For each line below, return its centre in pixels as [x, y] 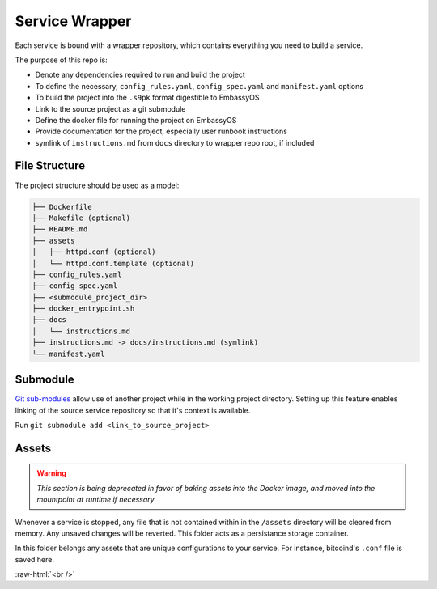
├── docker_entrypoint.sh [83, 309]
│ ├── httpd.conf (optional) [94, 252]
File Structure [50, 166]
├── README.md [60, 229]
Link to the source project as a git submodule [110, 108]
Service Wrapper [73, 21]
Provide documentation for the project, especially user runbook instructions [161, 131]
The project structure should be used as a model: [97, 185]
